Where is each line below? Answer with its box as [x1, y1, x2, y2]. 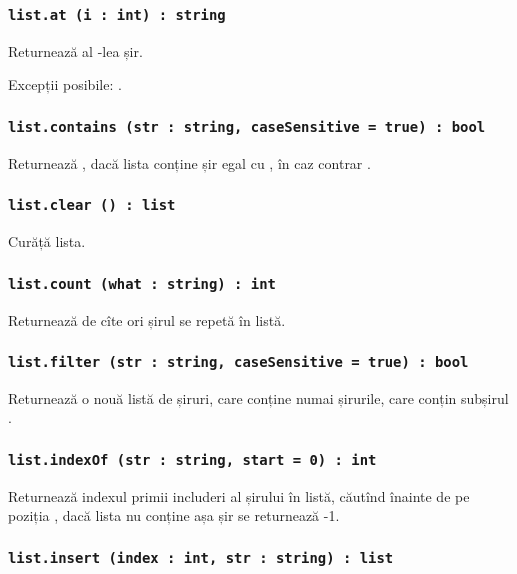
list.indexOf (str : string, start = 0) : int [8, 451, 377, 468]
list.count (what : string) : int [8, 275, 276, 292]
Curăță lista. [8, 231, 86, 252]
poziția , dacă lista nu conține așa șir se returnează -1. [8, 505, 340, 526]
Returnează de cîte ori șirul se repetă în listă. [8, 309, 286, 330]
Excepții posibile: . [8, 74, 122, 95]
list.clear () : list [8, 197, 176, 214]
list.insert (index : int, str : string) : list [8, 549, 394, 566]
